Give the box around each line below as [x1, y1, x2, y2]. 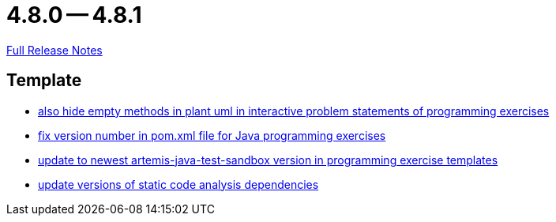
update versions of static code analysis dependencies [38, 177, 319, 191]
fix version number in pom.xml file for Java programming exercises [38, 128, 386, 142]
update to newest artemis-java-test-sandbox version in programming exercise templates [38, 152, 498, 167]
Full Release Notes [6, 43, 103, 57]
